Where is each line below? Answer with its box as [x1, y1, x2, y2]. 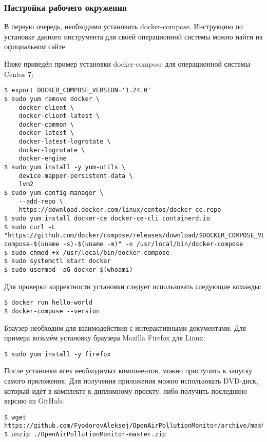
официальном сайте [4, 41, 65, 52]
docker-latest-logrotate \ [18, 138, 111, 146]
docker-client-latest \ [18, 112, 100, 120]
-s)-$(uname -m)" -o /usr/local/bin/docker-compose [63, 240, 243, 248]
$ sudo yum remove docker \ [4, 95, 100, 103]
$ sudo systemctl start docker [4, 257, 111, 265]
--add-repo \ [18, 197, 63, 205]
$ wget [4, 413, 26, 421]
